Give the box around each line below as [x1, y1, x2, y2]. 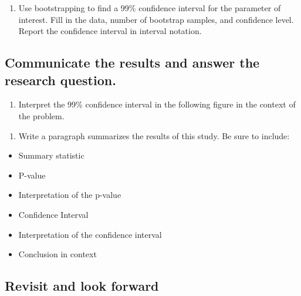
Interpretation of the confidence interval [18, 228, 162, 240]
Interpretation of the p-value [18, 189, 121, 201]
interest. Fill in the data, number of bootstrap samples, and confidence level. [18, 13, 294, 25]
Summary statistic [18, 149, 84, 162]
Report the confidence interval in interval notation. [18, 25, 202, 37]
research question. [5, 70, 116, 89]
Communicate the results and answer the [5, 53, 260, 72]
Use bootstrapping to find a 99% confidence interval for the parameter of [18, 2, 281, 14]
